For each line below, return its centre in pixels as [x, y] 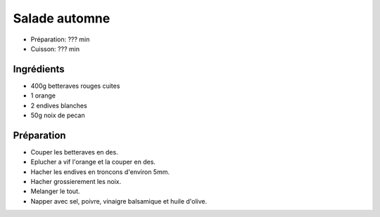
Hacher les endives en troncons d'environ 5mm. [100, 171]
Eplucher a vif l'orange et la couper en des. [93, 162]
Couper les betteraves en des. [75, 152]
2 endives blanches [59, 105]
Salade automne [62, 18]
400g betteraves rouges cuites [75, 86]
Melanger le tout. [55, 191]
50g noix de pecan [58, 115]
